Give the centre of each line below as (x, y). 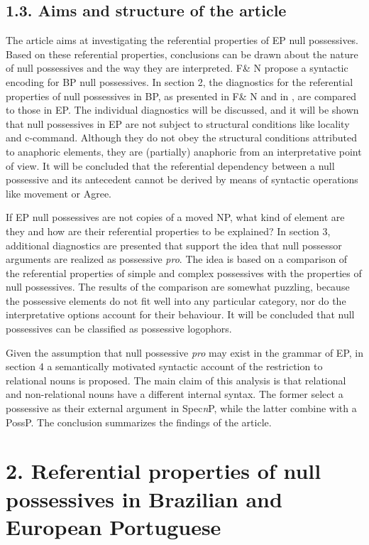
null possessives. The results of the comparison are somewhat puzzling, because (178, 287)
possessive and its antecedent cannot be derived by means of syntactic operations (182, 179)
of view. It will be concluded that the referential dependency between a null (170, 165)
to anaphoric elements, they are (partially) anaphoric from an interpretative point (184, 151)
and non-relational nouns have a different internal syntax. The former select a (175, 394)
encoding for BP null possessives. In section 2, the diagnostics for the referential (180, 81)
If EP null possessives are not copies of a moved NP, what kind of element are (175, 217)
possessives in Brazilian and (144, 498)
